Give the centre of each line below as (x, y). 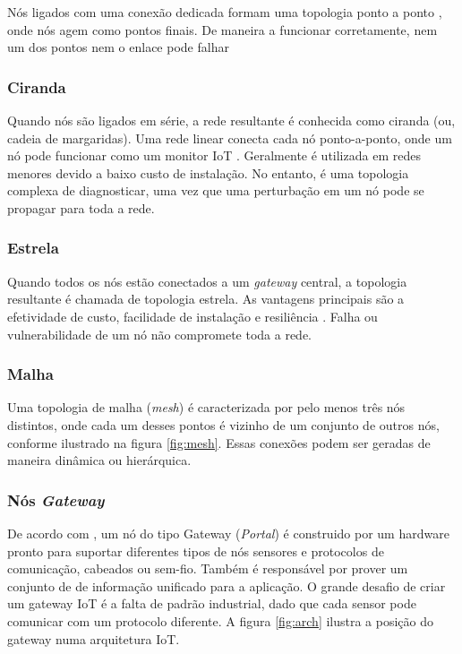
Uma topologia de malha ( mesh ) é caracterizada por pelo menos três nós (206, 407)
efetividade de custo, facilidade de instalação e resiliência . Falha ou (192, 316)
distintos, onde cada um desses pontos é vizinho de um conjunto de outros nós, (223, 424)
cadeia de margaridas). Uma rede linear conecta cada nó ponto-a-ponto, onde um (230, 138)
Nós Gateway (56, 499)
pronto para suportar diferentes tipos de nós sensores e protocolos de (196, 551)
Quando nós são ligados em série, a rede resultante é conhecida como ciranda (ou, (231, 120)
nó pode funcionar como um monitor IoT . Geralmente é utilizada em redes (214, 155)
